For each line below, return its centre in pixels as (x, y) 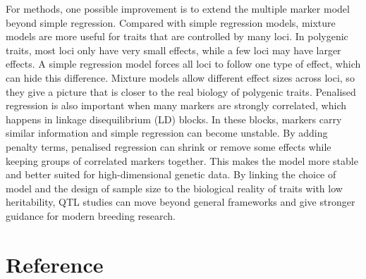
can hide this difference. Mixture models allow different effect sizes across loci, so (180, 77)
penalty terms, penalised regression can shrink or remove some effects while (169, 146)
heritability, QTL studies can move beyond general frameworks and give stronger (181, 202)
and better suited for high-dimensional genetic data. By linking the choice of (171, 174)
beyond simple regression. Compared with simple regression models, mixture (171, 22)
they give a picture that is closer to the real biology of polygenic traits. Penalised (181, 91)
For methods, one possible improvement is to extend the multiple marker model (178, 8)
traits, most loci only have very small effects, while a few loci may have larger (173, 50)
